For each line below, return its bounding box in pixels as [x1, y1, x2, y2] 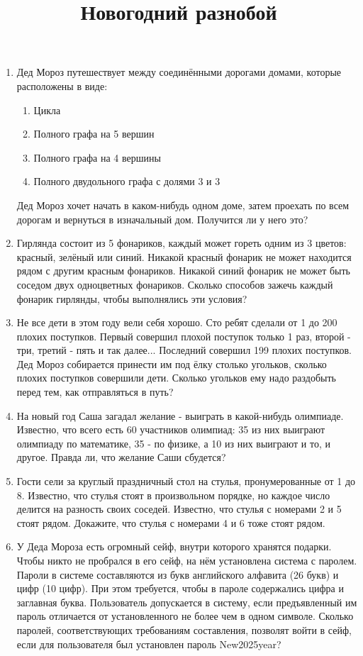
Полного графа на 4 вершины [33, 150, 161, 165]
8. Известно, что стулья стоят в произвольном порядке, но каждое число [16, 487, 330, 502]
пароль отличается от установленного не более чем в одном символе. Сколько [16, 608, 354, 623]
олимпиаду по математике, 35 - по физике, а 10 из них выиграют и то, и [16, 435, 330, 450]
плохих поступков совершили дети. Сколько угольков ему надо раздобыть [16, 370, 336, 385]
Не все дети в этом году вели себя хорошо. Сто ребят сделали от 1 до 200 [16, 315, 337, 330]
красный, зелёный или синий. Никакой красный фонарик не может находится [16, 249, 352, 264]
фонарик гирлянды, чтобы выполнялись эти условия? [16, 291, 247, 306]
